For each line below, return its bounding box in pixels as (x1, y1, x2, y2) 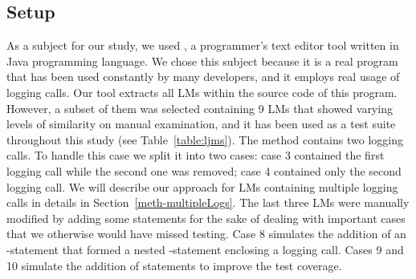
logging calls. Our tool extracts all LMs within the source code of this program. (6, 83, 398, 100)
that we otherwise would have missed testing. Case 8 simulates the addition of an (6, 225, 406, 242)
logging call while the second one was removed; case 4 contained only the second (6, 162, 402, 179)
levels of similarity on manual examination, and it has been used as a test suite (6, 115, 396, 132)
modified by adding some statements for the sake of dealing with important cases (6, 209, 406, 226)
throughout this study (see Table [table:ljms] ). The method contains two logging (6, 131, 403, 148)
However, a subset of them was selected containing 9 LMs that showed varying (6, 99, 393, 116)
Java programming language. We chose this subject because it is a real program (6, 52, 398, 69)
